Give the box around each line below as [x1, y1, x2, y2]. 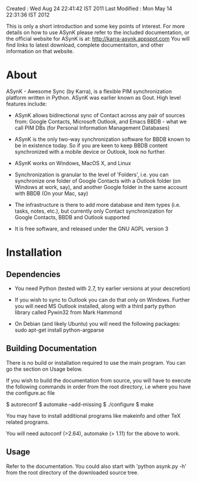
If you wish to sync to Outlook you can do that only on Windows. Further [14, 296, 190, 303]
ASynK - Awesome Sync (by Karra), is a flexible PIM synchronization [6, 88, 172, 95]
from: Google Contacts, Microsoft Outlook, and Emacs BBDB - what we [14, 118, 187, 125]
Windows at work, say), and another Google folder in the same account [14, 183, 188, 190]
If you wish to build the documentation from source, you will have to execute [6, 377, 191, 384]
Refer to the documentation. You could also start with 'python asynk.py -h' [6, 463, 187, 470]
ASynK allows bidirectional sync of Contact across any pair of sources [14, 111, 185, 118]
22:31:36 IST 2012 [6, 11, 50, 18]
